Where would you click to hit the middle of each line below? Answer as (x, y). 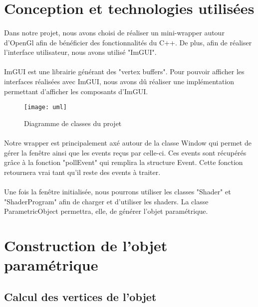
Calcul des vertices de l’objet (80, 296)
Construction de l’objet (86, 245)
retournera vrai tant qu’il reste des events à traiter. (82, 172)
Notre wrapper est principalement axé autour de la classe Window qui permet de (128, 142)
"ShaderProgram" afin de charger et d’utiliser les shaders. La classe (106, 201)
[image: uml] (45, 107)
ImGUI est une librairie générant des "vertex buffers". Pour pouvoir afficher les (124, 72)
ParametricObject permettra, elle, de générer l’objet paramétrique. (106, 211)
